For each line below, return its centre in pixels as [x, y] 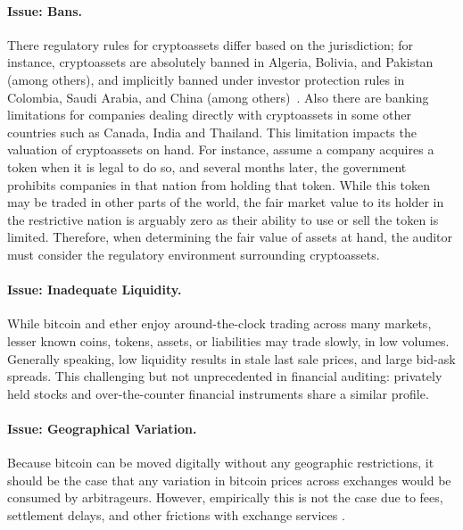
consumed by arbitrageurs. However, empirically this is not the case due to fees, [225, 497]
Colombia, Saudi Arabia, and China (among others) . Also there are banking [218, 97]
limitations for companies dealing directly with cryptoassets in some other [209, 115]
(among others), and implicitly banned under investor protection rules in [206, 79]
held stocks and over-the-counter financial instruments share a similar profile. [218, 393]
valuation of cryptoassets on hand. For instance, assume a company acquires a [221, 149]
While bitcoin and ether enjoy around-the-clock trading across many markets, [219, 323]
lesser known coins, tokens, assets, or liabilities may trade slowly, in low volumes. [228, 340]
